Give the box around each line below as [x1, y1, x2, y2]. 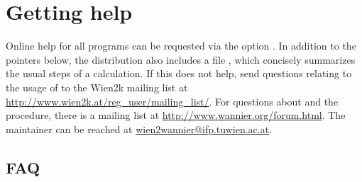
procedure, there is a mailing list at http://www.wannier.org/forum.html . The [6, 108, 346, 123]
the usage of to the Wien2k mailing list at [6, 79, 188, 94]
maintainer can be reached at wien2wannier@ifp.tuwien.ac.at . [6, 121, 273, 136]
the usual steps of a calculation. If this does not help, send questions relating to [6, 66, 352, 81]
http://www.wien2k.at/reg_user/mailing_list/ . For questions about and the [6, 93, 339, 108]
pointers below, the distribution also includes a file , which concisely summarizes [6, 52, 356, 67]
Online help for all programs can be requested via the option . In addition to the [6, 38, 356, 53]
